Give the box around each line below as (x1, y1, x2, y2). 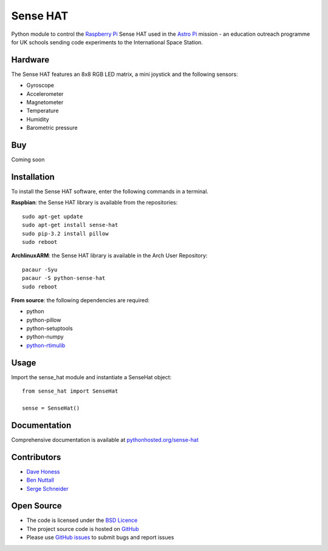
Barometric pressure (26, 124, 78, 132)
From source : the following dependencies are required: (11, 296, 150, 303)
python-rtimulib (26, 342, 66, 349)
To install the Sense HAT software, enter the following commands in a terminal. (11, 188, 209, 195)
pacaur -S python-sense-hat (22, 275, 106, 282)
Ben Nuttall (26, 476, 55, 484)
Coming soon (11, 156, 45, 163)
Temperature (26, 107, 59, 115)
